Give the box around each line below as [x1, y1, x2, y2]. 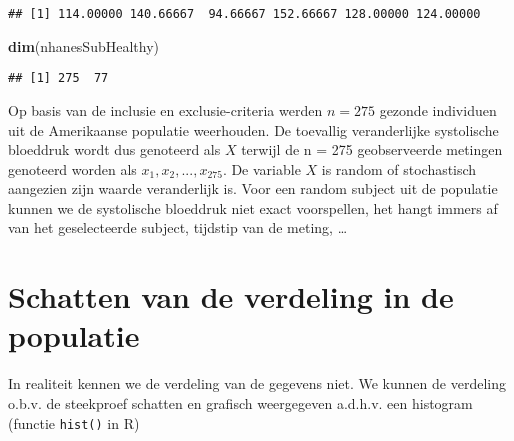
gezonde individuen [379, 99, 497, 120]
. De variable [222, 158, 301, 179]
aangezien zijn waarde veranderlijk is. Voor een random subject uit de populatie [8, 178, 498, 199]
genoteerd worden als [8, 158, 137, 179]
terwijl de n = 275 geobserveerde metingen [241, 139, 503, 160]
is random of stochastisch [321, 158, 477, 179]
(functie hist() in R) [8, 412, 140, 433]
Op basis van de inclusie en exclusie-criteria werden [8, 99, 323, 120]
